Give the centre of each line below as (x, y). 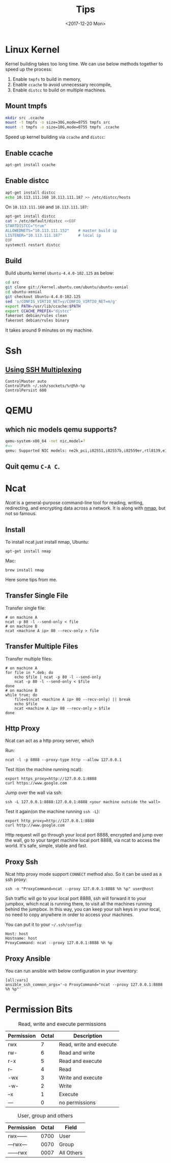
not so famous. (21, 514)
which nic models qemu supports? (61, 429)
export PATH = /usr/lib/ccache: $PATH (43, 306)
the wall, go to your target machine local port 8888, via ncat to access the (83, 840)
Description (88, 1036)
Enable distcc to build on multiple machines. (59, 90)
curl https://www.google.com (36, 783)
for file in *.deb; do (29, 672)
